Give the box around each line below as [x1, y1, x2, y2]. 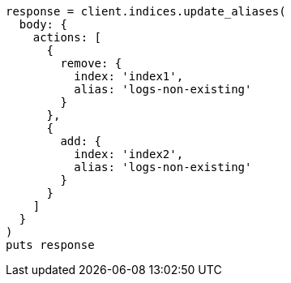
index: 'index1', [74, 70, 184, 83]
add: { [60, 135, 102, 148]
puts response [6, 238, 95, 251]
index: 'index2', [74, 148, 184, 161]
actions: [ [32, 31, 102, 44]
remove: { [60, 57, 122, 70]
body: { [19, 18, 67, 31]
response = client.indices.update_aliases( [6, 5, 286, 18]
